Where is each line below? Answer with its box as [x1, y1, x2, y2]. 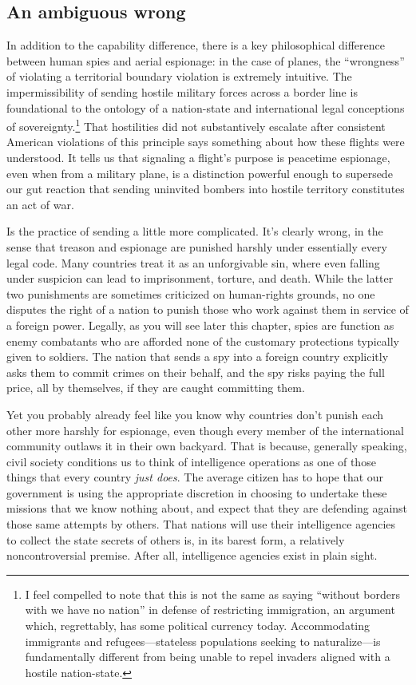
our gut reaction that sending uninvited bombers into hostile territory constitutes [6, 180, 405, 197]
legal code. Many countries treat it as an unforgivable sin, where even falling [6, 254, 380, 271]
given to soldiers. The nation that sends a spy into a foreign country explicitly [6, 348, 389, 365]
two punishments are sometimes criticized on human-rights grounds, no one [6, 285, 375, 302]
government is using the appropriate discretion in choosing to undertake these [6, 484, 387, 501]
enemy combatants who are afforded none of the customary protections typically [6, 332, 399, 349]
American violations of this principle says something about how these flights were [6, 133, 405, 150]
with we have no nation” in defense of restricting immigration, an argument [25, 601, 395, 618]
